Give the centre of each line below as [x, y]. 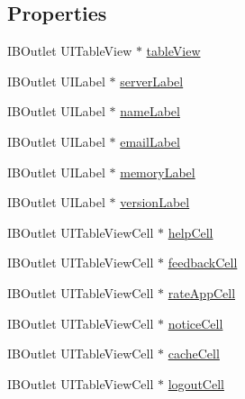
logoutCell [196, 383]
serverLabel [152, 81]
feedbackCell [203, 263]
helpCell [191, 232]
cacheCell [194, 354]
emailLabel [150, 141]
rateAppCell [202, 292]
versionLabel [155, 202]
